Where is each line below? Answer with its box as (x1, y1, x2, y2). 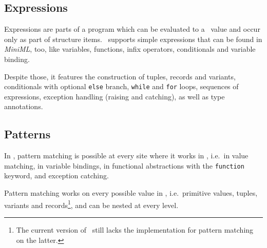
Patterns (4, 126, 51, 142)
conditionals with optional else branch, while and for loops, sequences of (4, 81, 239, 92)
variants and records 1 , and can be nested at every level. (4, 198, 179, 210)
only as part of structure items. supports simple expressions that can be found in (4, 33, 262, 44)
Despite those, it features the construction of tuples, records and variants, (4, 71, 236, 81)
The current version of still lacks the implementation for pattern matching (16, 224, 254, 235)
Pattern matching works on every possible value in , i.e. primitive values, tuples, (4, 188, 258, 198)
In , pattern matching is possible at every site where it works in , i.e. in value (4, 150, 249, 161)
